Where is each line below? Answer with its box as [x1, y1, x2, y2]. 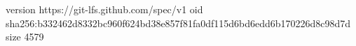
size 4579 [6, 29, 44, 44]
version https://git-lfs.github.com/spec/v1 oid [6, 2, 203, 16]
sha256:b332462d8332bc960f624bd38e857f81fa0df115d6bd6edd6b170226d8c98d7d [6, 15, 351, 30]
